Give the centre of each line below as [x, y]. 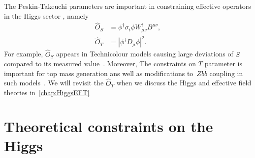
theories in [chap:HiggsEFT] [47, 92]
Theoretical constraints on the [109, 126]
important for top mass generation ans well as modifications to [99, 73]
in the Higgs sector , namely [47, 15]
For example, [24, 54]
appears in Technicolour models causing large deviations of [145, 54]
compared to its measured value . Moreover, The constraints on [100, 64]
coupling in [226, 73]
